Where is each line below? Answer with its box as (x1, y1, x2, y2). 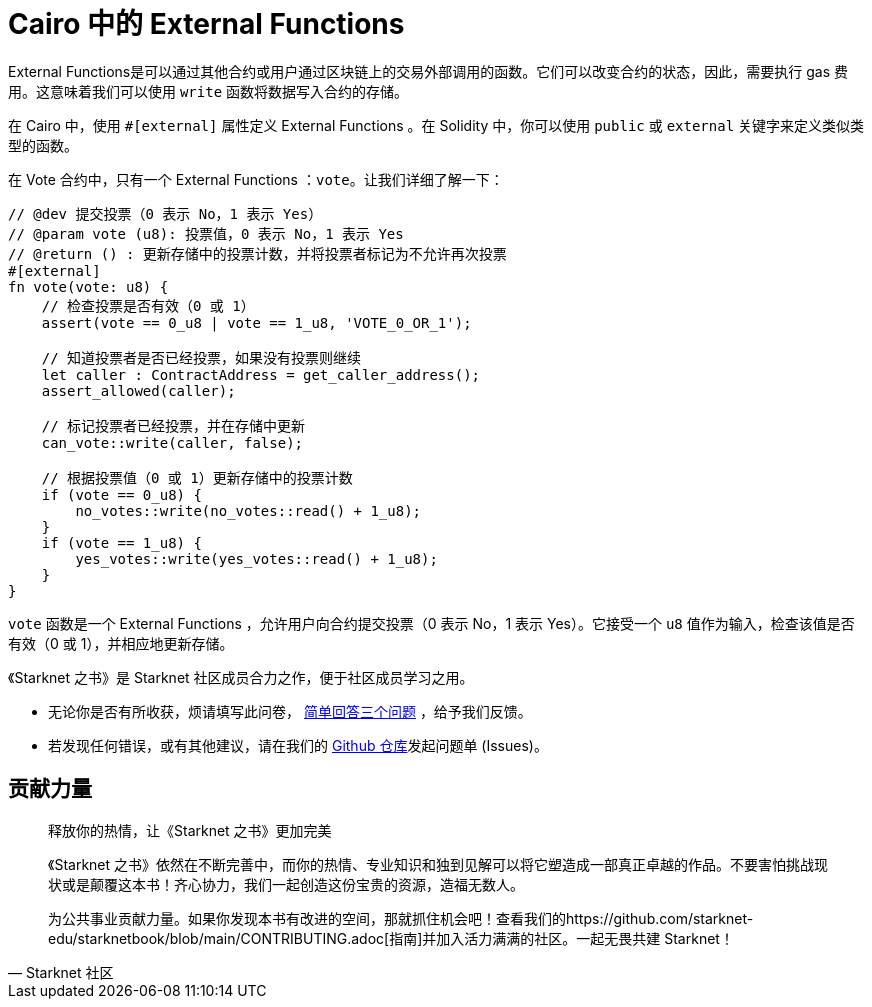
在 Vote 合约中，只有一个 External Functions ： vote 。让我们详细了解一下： (8, 170, 504, 188)
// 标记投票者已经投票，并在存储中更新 (41, 417, 305, 434)
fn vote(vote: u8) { (8, 278, 169, 295)
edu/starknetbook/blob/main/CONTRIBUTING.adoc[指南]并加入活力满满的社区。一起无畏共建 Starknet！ (48, 929, 734, 947)
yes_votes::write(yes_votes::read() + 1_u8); (75, 550, 438, 567)
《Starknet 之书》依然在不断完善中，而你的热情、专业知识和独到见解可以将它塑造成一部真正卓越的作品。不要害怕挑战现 (48, 855, 829, 873)
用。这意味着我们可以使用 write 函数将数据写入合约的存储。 (8, 82, 409, 100)
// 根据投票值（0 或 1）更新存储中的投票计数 (41, 469, 353, 486)
